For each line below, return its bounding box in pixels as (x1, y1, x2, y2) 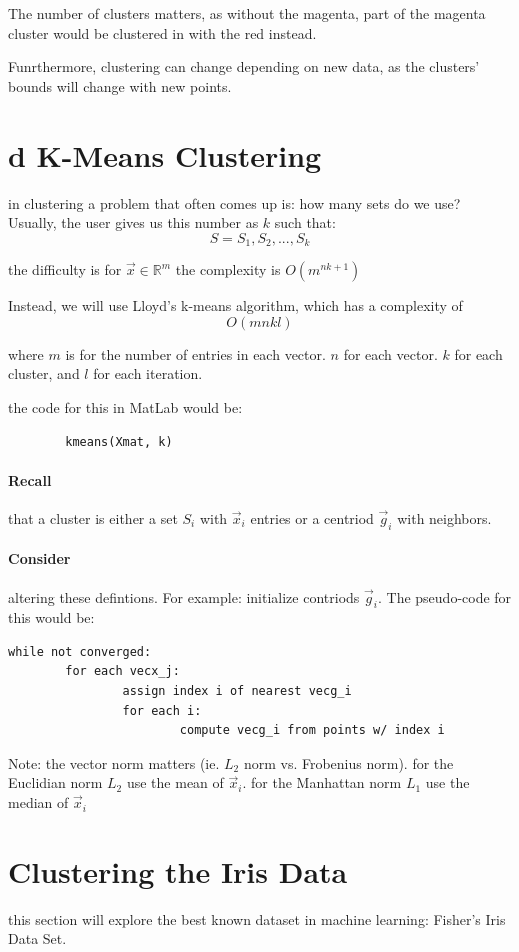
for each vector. (343, 343, 438, 364)
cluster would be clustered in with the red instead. (8, 22, 317, 43)
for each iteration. (93, 363, 203, 384)
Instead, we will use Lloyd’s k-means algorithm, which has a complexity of (8, 295, 463, 316)
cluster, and (8, 363, 80, 384)
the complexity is (175, 259, 281, 280)
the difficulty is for (8, 259, 122, 280)
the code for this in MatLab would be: (8, 396, 243, 417)
